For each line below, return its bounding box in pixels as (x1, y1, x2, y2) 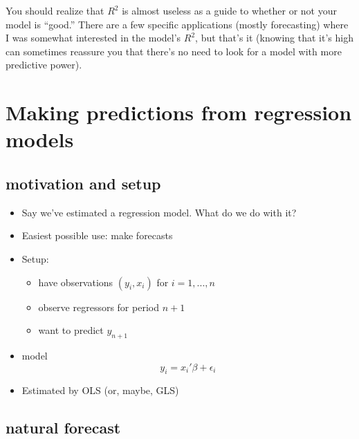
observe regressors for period (38, 299, 159, 314)
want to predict (38, 323, 104, 337)
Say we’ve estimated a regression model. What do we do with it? (21, 205, 297, 219)
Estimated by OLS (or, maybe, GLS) (21, 383, 179, 398)
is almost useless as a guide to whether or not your (122, 3, 337, 17)
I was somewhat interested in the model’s (6, 30, 181, 45)
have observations (38, 274, 113, 289)
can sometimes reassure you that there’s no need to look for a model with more (6, 44, 342, 58)
